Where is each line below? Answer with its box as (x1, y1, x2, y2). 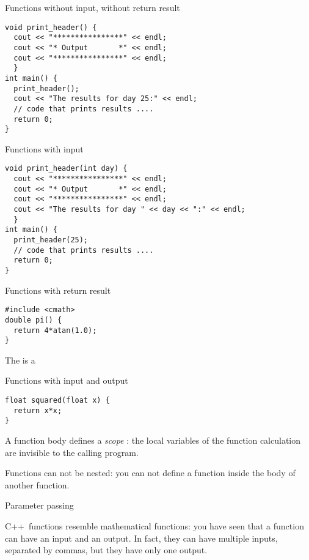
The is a (5, 353, 35, 366)
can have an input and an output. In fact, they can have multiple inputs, (5, 531, 278, 544)
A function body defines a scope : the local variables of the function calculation (5, 434, 301, 446)
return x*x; (13, 406, 62, 415)
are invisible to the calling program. (5, 446, 139, 458)
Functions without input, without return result (5, 1, 180, 13)
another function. (5, 478, 70, 491)
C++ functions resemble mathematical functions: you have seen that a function (5, 519, 304, 532)
